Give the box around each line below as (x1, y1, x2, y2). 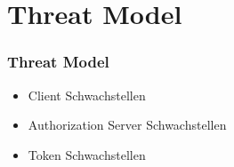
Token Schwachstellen (28, 145, 146, 163)
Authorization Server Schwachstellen (28, 115, 227, 134)
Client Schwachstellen (28, 85, 146, 104)
